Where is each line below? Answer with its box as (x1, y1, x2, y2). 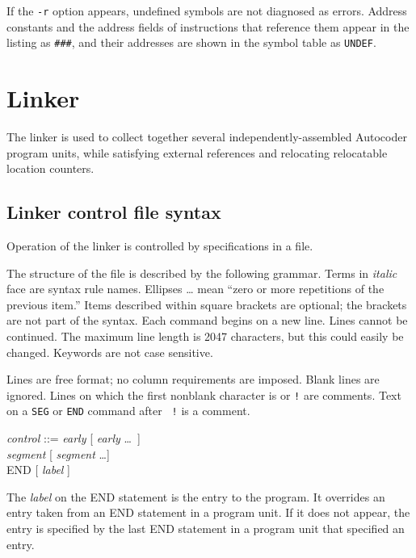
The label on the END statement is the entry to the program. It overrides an (6, 488, 385, 505)
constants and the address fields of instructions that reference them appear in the (6, 18, 410, 35)
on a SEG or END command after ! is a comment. (6, 402, 250, 419)
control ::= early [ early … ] (6, 430, 141, 447)
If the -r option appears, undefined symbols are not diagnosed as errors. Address (6, 2, 407, 19)
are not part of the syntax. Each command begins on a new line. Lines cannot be (6, 312, 408, 329)
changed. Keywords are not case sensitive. (6, 343, 213, 360)
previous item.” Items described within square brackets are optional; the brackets (6, 296, 407, 313)
